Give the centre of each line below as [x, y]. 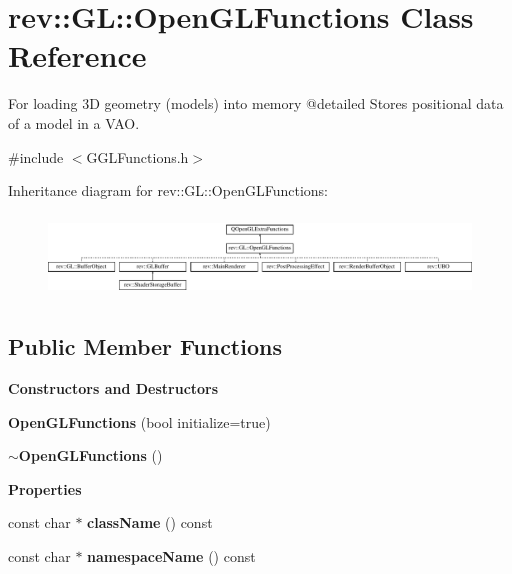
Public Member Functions [145, 346]
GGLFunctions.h [137, 156]
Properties [45, 488]
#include [36, 156]
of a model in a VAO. [74, 122]
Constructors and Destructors [113, 387]
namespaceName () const [171, 555]
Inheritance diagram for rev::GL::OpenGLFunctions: [168, 190]
